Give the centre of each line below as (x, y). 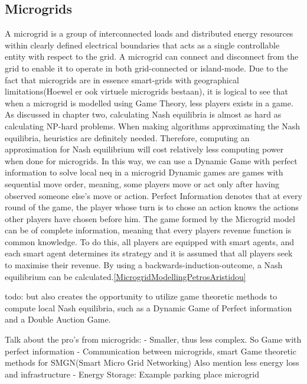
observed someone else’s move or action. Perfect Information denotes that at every (153, 195)
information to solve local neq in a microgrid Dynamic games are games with (144, 172)
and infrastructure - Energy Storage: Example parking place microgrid (132, 374)
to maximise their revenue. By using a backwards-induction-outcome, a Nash (144, 265)
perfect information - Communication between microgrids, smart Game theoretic (151, 351)
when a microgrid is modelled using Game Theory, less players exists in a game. (149, 102)
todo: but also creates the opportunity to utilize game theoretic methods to (141, 296)
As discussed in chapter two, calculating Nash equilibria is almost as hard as (143, 114)
